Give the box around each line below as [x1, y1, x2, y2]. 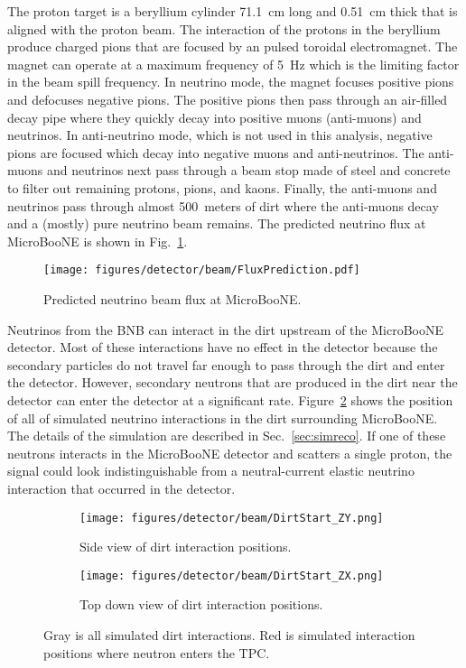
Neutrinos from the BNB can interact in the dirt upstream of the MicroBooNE [7, 320, 443, 339]
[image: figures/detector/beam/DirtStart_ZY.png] [79, 511, 384, 524]
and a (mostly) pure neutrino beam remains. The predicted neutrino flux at [7, 214, 426, 233]
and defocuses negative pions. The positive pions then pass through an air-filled [7, 89, 448, 108]
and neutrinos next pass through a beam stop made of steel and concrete [47, 161, 451, 180]
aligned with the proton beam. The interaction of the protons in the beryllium [7, 19, 441, 38]
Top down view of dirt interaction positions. [79, 595, 323, 614]
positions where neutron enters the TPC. [43, 643, 270, 662]
